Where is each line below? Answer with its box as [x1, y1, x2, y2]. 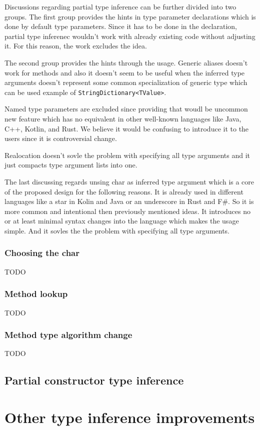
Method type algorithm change [4, 328, 132, 341]
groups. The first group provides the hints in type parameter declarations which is [4, 11, 256, 21]
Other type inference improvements [4, 406, 255, 427]
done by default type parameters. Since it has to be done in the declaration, [4, 21, 237, 31]
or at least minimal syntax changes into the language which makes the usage [4, 215, 239, 226]
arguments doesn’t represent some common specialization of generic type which [4, 77, 247, 87]
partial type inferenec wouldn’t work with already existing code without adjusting [4, 30, 255, 41]
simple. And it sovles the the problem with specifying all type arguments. [4, 225, 230, 235]
